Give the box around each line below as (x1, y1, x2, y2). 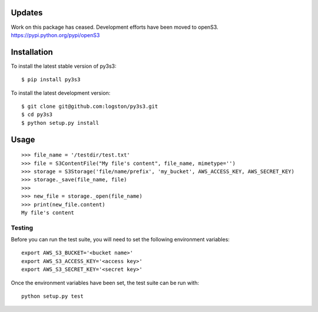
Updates (11, 8, 43, 18)
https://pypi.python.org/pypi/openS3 (11, 31, 100, 38)
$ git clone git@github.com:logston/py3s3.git (21, 103, 158, 109)
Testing (11, 224, 34, 232)
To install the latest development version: (11, 89, 111, 97)
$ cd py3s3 (21, 111, 53, 118)
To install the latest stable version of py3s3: (11, 62, 117, 69)
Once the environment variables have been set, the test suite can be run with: (11, 279, 200, 286)
